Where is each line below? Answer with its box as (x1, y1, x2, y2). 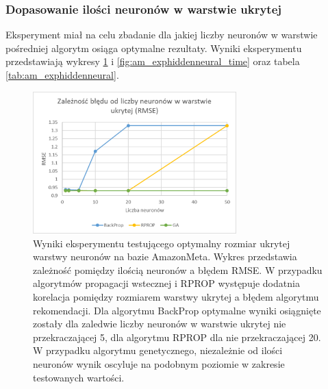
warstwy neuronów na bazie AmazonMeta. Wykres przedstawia (33, 249, 297, 264)
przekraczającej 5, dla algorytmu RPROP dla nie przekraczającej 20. (33, 329, 321, 344)
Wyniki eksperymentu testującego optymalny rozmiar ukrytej (33, 236, 290, 250)
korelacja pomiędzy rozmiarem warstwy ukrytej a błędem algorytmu (33, 290, 319, 304)
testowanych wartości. (33, 370, 125, 384)
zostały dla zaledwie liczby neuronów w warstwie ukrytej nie (33, 316, 286, 331)
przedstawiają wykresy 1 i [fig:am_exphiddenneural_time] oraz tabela (5, 54, 300, 68)
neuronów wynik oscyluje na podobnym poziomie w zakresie (33, 357, 285, 371)
